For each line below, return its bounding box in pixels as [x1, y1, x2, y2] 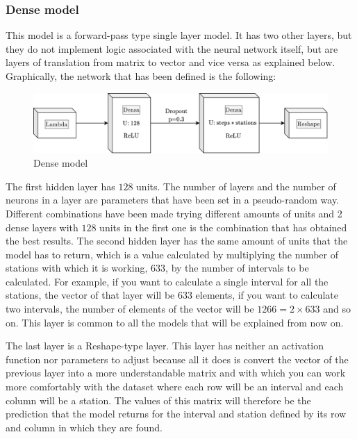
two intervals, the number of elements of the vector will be [6, 301, 254, 316]
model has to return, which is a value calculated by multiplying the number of [6, 247, 339, 261]
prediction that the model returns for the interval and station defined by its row [6, 406, 347, 421]
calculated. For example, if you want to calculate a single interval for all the [6, 274, 329, 288]
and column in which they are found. [6, 420, 163, 434]
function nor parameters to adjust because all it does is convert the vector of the [6, 351, 349, 366]
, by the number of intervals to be [165, 260, 309, 275]
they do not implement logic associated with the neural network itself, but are [6, 41, 338, 56]
